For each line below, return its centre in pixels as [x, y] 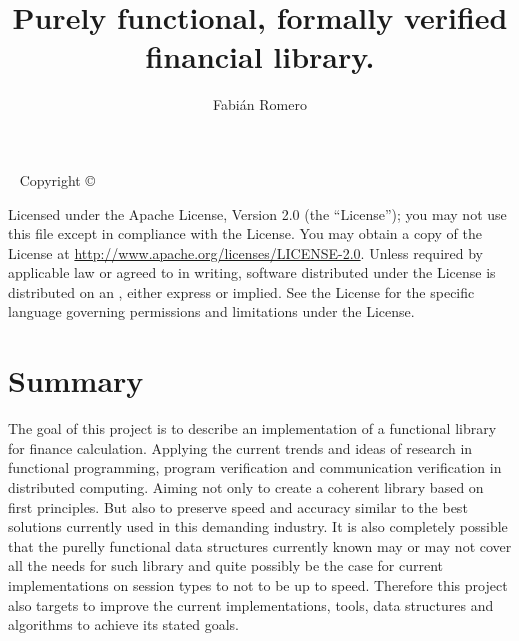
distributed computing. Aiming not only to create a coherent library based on [246, 486]
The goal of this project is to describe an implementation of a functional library [252, 428]
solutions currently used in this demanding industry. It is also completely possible [258, 526]
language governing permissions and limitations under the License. [211, 311]
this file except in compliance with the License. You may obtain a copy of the [245, 233]
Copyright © [57, 179]
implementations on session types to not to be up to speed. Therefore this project [258, 584]
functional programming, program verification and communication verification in [255, 467]
